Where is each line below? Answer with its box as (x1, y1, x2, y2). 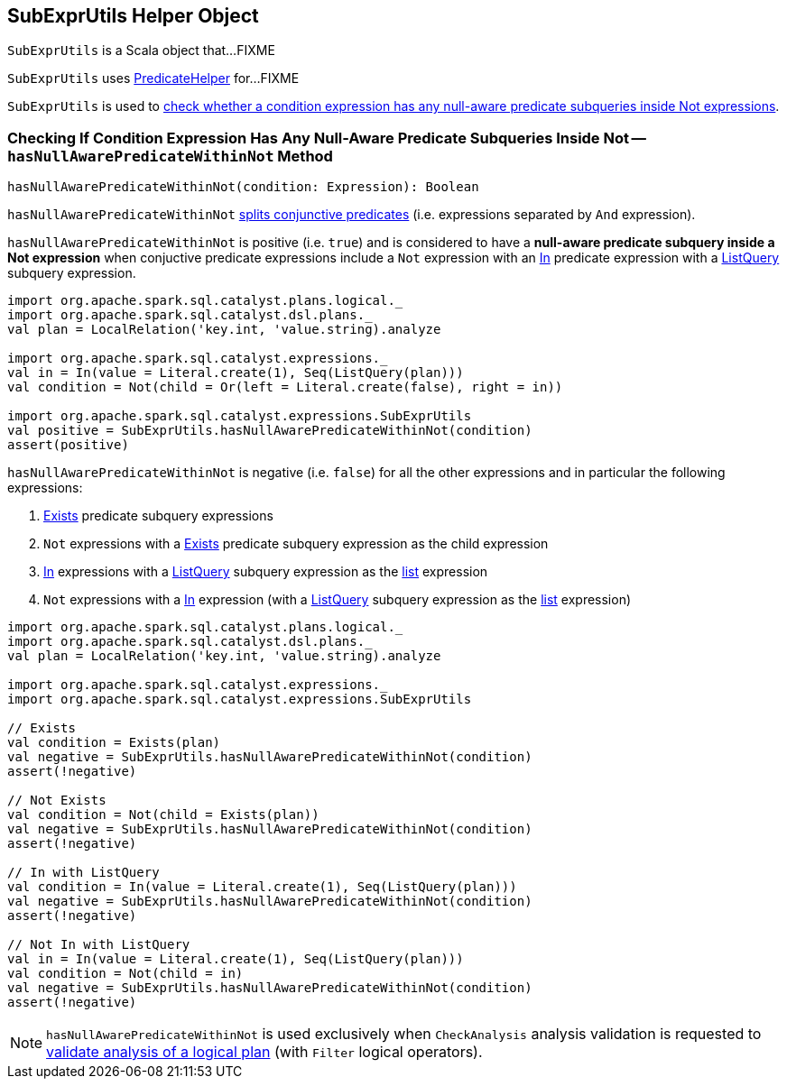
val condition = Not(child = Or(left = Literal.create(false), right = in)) (7, 380, 563, 395)
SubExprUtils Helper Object (7, 5, 259, 27)
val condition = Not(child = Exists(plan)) (7, 807, 319, 823)
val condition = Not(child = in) (7, 966, 244, 981)
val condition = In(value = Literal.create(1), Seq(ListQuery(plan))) (7, 879, 517, 895)
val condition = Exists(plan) (7, 735, 221, 750)
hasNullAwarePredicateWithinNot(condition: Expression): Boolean (7, 179, 479, 195)
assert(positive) (7, 437, 129, 453)
